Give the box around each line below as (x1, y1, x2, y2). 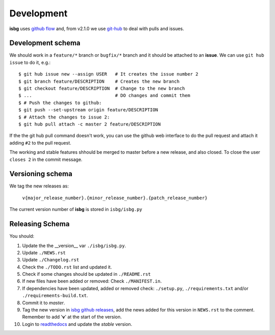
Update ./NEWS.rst (22, 249, 66, 255)
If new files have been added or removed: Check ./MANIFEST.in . (22, 278, 162, 284)
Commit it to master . (22, 299, 65, 306)
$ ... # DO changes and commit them (18, 92, 190, 99)
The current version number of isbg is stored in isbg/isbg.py (9, 206, 143, 212)
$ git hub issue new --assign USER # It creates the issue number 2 (18, 71, 199, 77)
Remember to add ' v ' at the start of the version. (22, 314, 122, 320)
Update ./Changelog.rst (22, 257, 79, 263)
